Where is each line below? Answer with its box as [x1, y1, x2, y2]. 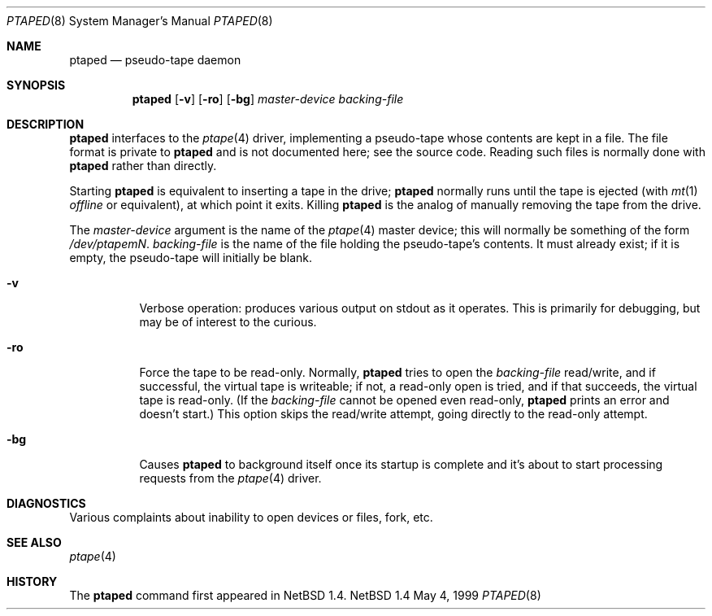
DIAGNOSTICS [7, 496, 86, 510]
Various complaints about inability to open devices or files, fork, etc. [69, 510, 433, 524]
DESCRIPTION [7, 117, 85, 131]
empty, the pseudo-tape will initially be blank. [69, 251, 313, 264]
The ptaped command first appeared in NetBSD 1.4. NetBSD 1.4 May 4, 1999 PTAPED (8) [69, 588, 541, 602]
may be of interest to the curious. [139, 315, 317, 329]
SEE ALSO [7, 535, 62, 549]
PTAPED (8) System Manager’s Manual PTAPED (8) [7, 14, 273, 28]
